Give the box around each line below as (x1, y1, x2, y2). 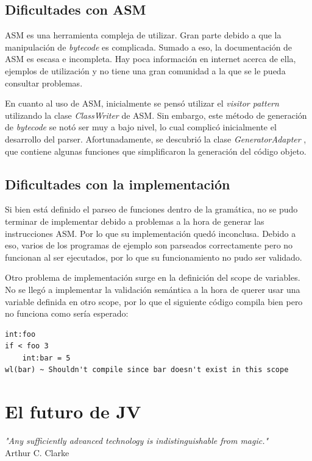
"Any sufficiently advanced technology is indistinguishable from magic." (5, 434, 269, 447)
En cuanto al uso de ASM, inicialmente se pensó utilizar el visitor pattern (5, 97, 279, 110)
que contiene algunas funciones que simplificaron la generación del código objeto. (5, 144, 307, 157)
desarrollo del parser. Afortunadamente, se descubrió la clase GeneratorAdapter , (5, 132, 307, 145)
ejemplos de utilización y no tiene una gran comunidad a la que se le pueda (5, 64, 286, 77)
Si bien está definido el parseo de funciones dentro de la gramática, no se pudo (5, 203, 298, 216)
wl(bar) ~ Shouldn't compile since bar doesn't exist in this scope (5, 365, 289, 375)
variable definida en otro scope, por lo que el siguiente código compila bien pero (5, 295, 303, 308)
